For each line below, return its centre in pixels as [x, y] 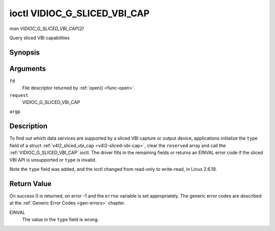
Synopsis [25, 52]
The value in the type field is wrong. [61, 219]
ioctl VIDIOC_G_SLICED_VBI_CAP [79, 13]
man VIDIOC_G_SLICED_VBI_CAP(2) [47, 29]
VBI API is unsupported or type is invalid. [53, 160]
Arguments [28, 69]
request [19, 95]
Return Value [31, 184]
